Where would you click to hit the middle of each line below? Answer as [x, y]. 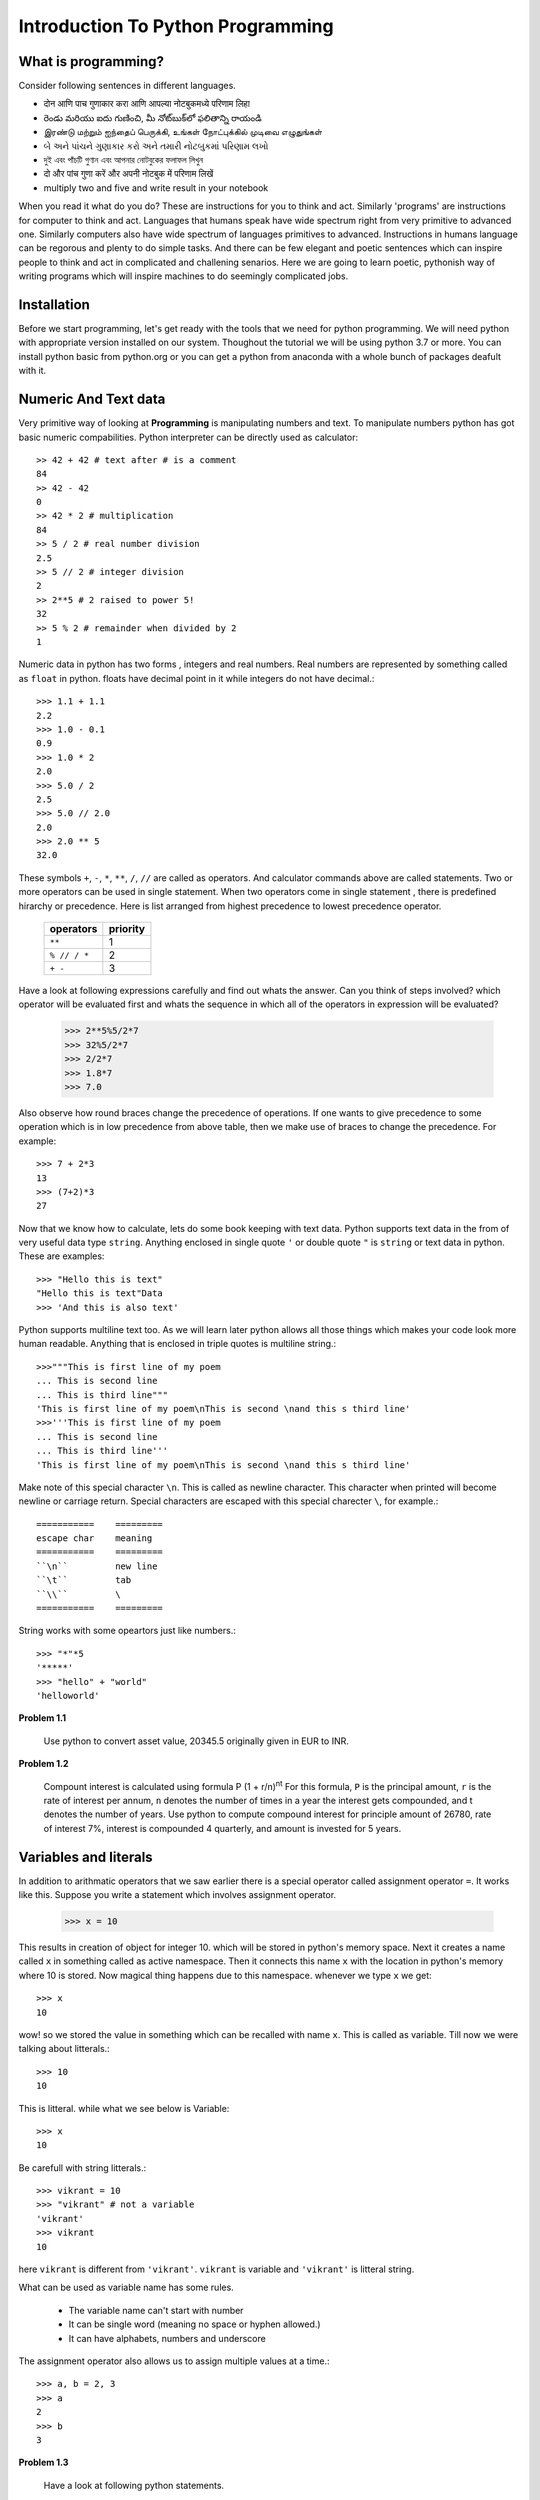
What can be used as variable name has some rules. [126, 2287]
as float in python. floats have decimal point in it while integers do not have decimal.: [196, 678]
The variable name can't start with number [156, 2310]
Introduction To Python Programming [176, 26]
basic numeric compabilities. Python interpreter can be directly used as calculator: [188, 437]
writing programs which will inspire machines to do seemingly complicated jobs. [183, 276]
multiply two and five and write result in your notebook [156, 187]
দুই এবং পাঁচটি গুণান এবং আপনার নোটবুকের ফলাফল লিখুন [123, 160]
